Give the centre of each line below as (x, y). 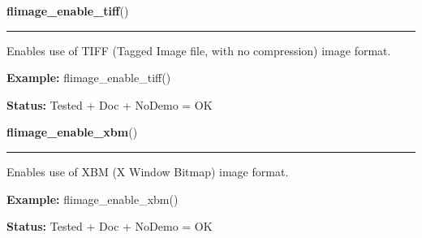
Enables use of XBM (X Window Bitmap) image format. (148, 171)
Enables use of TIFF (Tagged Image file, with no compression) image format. (199, 50)
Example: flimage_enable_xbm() (93, 199)
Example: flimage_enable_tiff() (89, 78)
